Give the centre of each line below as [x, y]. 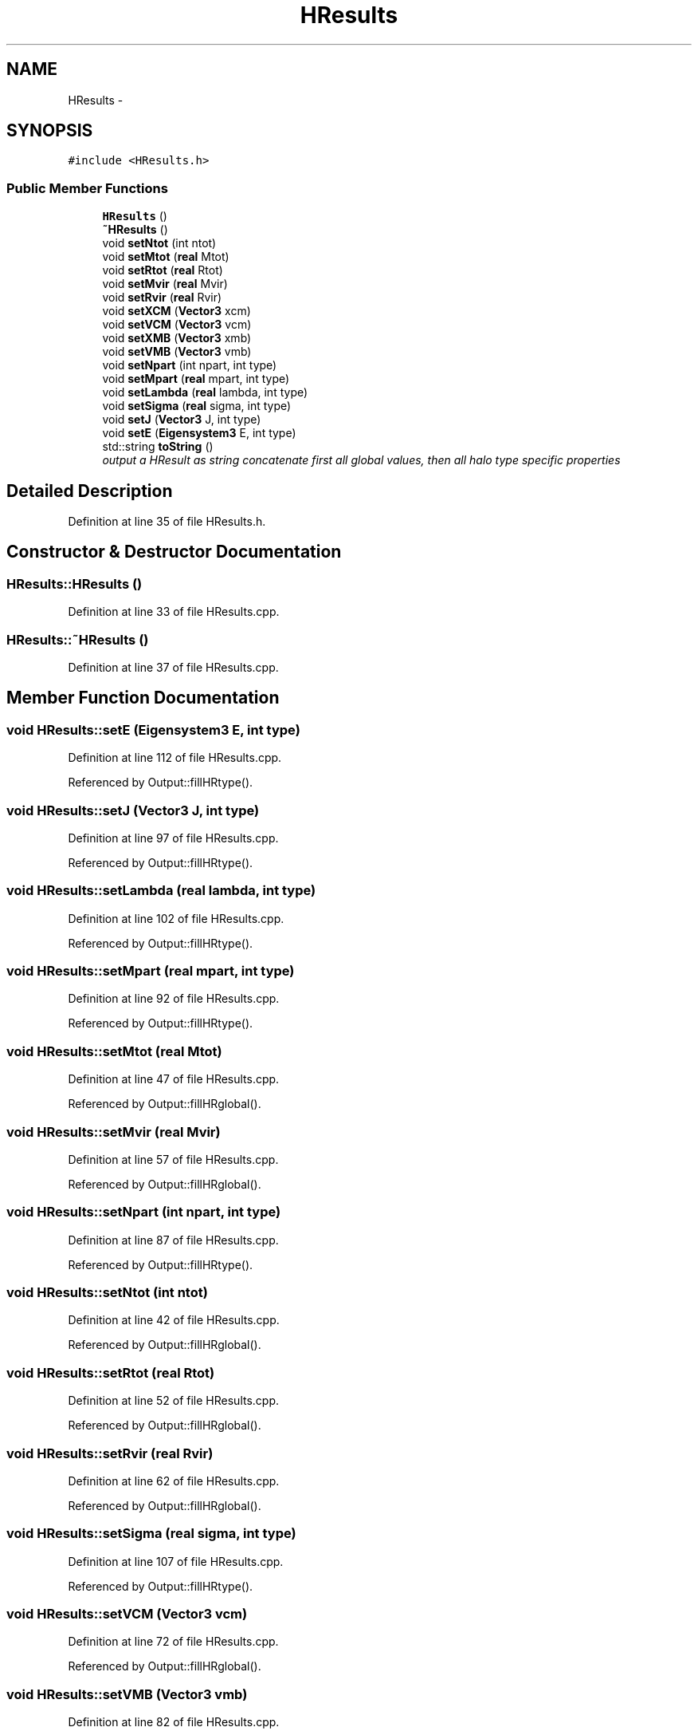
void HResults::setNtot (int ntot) [107, 1293]
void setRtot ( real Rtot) [163, 270]
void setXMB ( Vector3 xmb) [177, 338]
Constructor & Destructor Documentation [174, 552]
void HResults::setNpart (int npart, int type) [144, 1212]
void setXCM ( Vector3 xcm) [176, 311]
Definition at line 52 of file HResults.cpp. [174, 1401]
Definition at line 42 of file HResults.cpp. [174, 1320]
